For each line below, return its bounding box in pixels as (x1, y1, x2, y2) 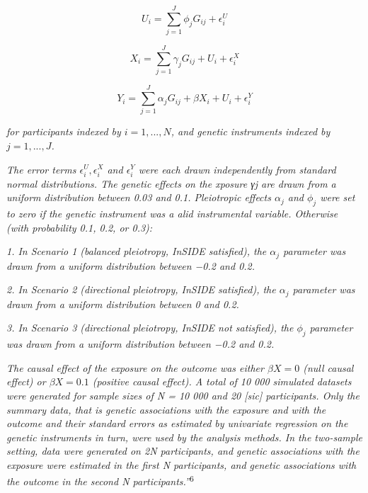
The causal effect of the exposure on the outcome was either (6, 360, 264, 375)
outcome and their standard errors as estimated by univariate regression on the (6, 416, 348, 431)
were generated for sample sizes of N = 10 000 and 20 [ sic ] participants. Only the (6, 387, 360, 402)
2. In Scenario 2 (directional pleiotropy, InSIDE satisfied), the (6, 282, 276, 297)
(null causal (303, 360, 354, 375)
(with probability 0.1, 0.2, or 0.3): (6, 220, 153, 234)
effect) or (6, 374, 46, 389)
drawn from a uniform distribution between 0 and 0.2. (6, 296, 239, 311)
